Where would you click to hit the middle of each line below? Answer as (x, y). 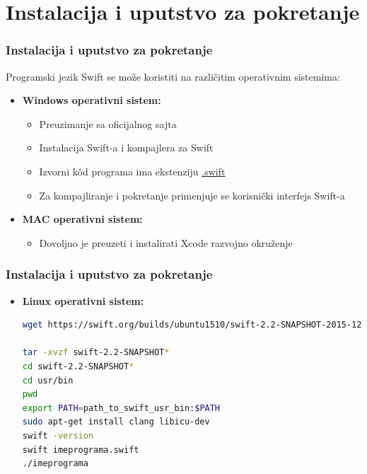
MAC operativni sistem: (82, 219)
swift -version (58, 435)
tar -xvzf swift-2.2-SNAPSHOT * (96, 353)
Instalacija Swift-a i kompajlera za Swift (126, 148)
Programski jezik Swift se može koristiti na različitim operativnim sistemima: (173, 76)
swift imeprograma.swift (81, 450)
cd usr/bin (48, 380)
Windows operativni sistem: (92, 100)
